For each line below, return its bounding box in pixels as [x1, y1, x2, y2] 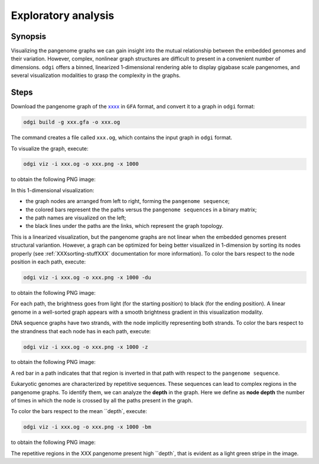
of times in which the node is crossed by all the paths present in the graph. [11, 397, 193, 404]
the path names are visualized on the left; [25, 214, 126, 221]
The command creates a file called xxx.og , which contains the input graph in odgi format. [11, 134, 233, 141]
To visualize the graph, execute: [11, 145, 89, 152]
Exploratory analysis [11, 9, 115, 22]
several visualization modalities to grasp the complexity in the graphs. [11, 72, 181, 79]
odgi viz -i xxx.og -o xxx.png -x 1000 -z [23, 343, 148, 350]
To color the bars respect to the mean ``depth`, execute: [11, 408, 147, 415]
